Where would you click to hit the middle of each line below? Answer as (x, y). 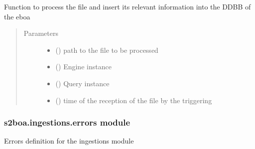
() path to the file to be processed (107, 50)
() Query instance (82, 83)
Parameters (41, 33)
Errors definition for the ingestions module (69, 141)
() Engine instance (83, 67)
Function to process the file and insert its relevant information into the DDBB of (127, 6)
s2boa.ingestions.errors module (67, 122)
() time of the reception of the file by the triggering (134, 100)
